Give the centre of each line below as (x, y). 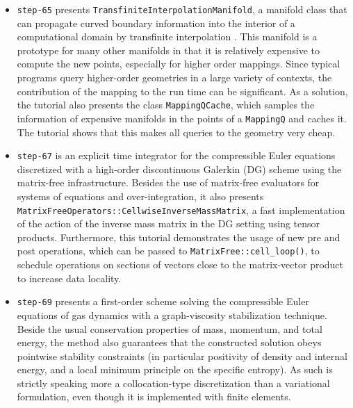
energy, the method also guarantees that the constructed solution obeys (169, 342)
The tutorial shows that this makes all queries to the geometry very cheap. (176, 132)
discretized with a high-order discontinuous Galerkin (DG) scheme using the (179, 169)
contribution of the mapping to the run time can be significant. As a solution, (182, 91)
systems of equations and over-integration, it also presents (140, 196)
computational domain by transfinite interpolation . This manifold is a (167, 36)
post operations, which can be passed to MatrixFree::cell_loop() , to (168, 251)
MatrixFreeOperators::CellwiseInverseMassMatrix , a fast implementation (181, 210)
